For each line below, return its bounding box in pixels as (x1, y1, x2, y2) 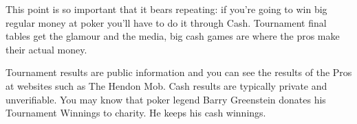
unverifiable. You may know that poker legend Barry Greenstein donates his (6, 92, 326, 106)
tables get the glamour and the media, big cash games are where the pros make (6, 29, 340, 43)
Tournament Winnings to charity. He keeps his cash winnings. (6, 106, 266, 120)
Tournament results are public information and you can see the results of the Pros (6, 65, 352, 79)
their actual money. (6, 42, 87, 56)
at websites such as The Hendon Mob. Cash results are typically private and (6, 78, 327, 92)
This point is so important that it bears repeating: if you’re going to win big (6, 2, 327, 16)
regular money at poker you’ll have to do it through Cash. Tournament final (6, 15, 327, 29)
